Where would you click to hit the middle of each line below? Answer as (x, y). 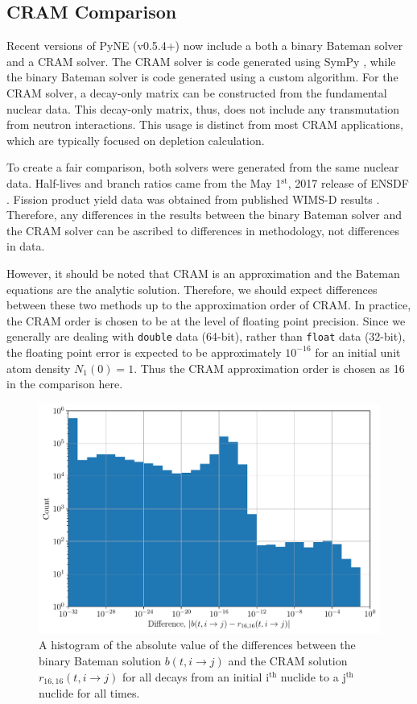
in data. (26, 246)
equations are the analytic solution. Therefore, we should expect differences (192, 289)
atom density (39, 368)
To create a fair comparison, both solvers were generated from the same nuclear (203, 167)
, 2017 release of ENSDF (348, 182)
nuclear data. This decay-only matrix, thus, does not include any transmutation (203, 108)
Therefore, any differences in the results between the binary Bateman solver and (204, 215)
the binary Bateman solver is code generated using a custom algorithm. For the (202, 77)
